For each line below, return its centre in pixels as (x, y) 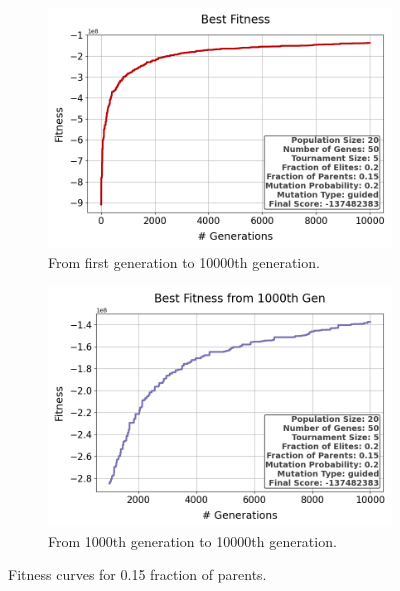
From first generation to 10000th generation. (184, 261)
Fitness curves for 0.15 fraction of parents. (137, 574)
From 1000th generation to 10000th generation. (192, 540)
